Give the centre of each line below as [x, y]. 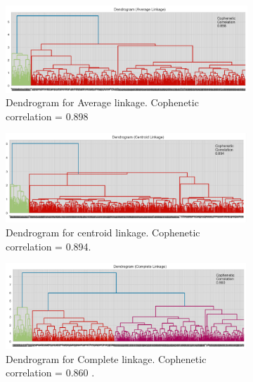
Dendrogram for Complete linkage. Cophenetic [106, 358]
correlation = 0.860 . [50, 373]
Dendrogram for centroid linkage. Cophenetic [103, 232]
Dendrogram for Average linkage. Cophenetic [102, 102]
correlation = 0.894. [48, 246]
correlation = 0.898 [47, 116]
